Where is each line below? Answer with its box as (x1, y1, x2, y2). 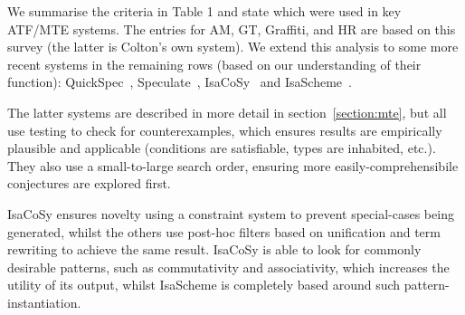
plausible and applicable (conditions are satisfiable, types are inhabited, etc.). (7, 138, 436, 157)
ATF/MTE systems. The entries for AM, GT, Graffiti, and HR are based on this (7, 19, 456, 38)
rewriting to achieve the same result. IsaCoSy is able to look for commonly (7, 240, 422, 259)
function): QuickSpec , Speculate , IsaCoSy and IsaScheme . (7, 72, 352, 91)
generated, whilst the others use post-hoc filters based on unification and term (7, 222, 441, 241)
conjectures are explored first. (7, 174, 171, 193)
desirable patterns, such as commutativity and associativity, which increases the (7, 257, 450, 276)
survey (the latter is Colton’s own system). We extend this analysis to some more (7, 37, 459, 56)
